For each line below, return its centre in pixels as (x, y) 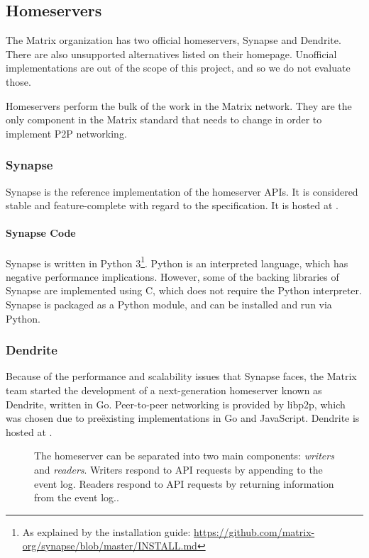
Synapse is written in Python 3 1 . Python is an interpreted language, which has (177, 262)
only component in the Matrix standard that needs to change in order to (164, 119)
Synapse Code (41, 233)
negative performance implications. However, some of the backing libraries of (172, 276)
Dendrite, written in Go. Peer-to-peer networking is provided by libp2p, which (176, 404)
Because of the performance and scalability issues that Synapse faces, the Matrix (181, 376)
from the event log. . (77, 497)
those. (18, 81)
